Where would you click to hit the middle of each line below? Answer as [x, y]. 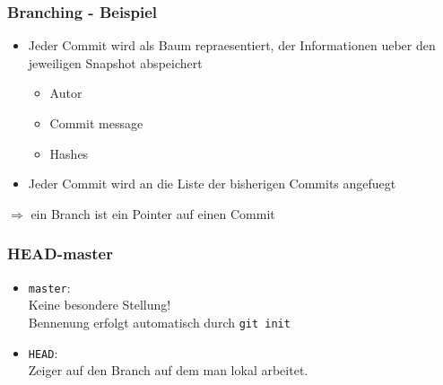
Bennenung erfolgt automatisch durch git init [159, 322]
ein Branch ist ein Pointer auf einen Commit [153, 213]
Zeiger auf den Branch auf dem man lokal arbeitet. [168, 370]
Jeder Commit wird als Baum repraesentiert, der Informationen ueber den [232, 45]
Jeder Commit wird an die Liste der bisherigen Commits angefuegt [212, 184]
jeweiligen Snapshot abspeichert [115, 62]
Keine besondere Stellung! [100, 305]
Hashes [69, 153]
